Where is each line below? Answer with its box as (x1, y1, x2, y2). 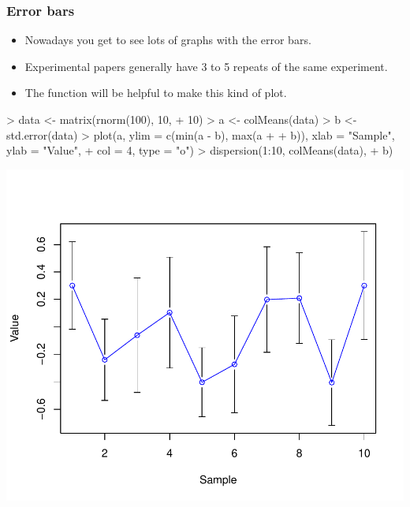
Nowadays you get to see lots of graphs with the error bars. (24, 32, 311, 48)
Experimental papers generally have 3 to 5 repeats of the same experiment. (24, 58, 388, 74)
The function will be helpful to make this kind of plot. (24, 84, 287, 101)
